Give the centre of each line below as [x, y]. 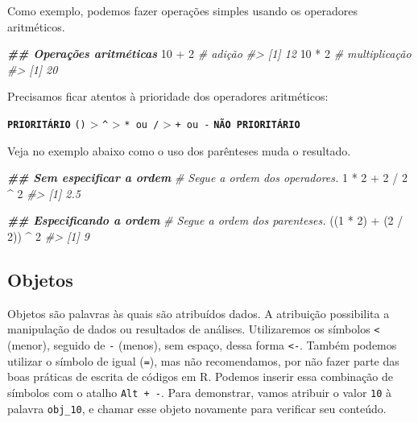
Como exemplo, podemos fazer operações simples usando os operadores [183, 10]
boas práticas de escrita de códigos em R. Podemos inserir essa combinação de [201, 376]
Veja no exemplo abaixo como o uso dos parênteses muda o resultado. [179, 150]
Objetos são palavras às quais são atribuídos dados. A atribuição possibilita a [199, 313]
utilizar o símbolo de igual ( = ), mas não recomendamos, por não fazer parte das [203, 360]
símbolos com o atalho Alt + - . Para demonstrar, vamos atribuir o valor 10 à [200, 392]
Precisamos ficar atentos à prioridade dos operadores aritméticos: [168, 96]
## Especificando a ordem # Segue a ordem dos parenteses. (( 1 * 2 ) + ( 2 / [205, 220]
